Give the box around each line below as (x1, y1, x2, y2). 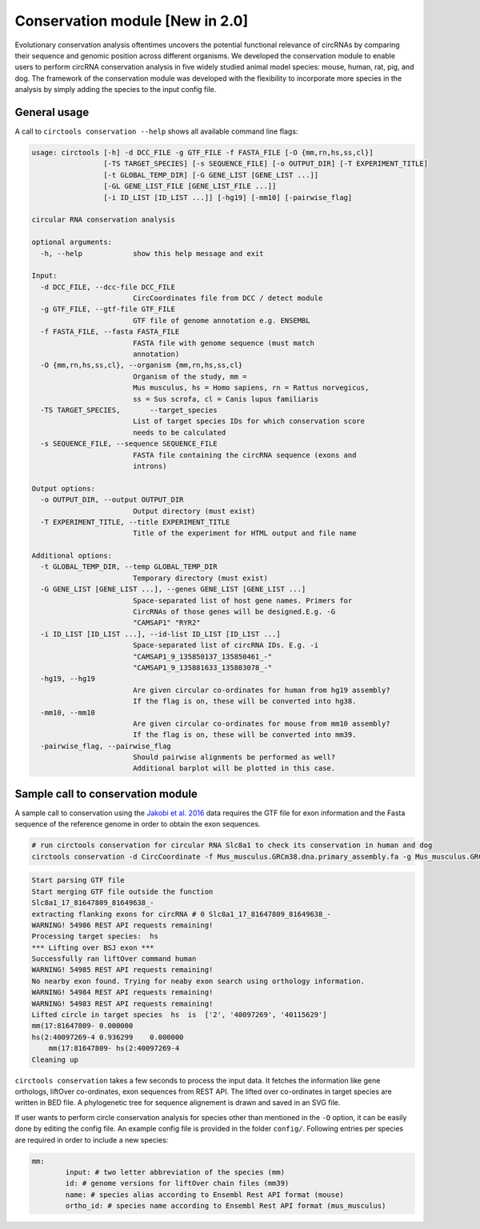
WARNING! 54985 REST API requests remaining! (31, 965, 214, 975)
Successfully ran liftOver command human (31, 955, 197, 963)
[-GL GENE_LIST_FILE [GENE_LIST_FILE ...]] (102, 182, 277, 191)
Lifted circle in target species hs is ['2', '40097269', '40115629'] (31, 1011, 327, 1019)
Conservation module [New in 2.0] (14, 12, 248, 30)
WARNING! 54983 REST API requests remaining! (31, 999, 214, 1008)
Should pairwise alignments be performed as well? (132, 753, 336, 762)
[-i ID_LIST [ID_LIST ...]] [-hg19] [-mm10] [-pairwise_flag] (102, 193, 353, 202)
